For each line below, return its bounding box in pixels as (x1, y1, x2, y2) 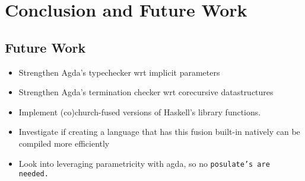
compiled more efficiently (18, 137, 110, 149)
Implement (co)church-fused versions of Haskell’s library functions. (18, 105, 261, 118)
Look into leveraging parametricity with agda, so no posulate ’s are (18, 157, 270, 169)
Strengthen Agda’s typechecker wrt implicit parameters (18, 66, 220, 78)
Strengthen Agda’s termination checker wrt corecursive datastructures (18, 86, 274, 98)
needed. (18, 170, 49, 179)
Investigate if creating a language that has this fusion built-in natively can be (18, 125, 300, 138)
